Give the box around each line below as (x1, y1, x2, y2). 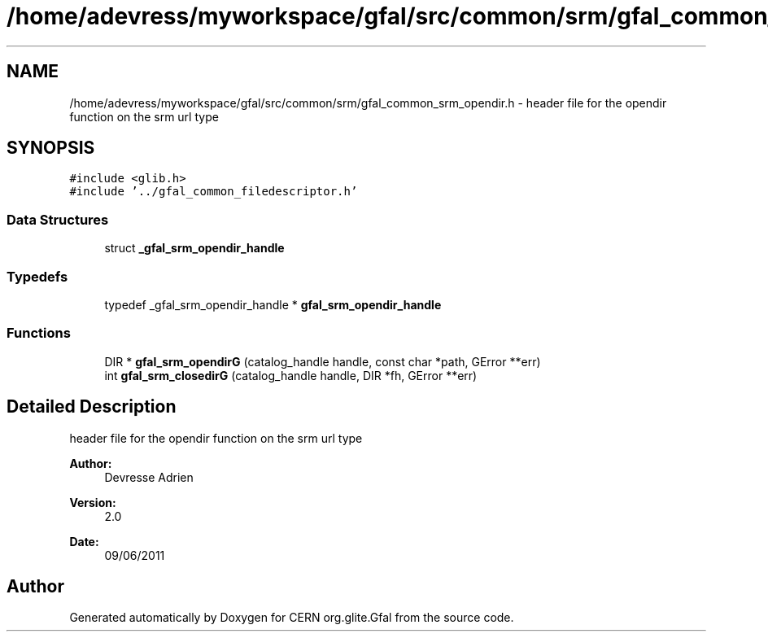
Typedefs (7, 268, 68, 285)
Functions (7, 325, 71, 342)
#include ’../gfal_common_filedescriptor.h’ (69, 185, 358, 199)
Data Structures (7, 211, 109, 228)
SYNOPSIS (7, 138, 95, 159)
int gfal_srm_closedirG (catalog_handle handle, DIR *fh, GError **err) (104, 368, 478, 382)
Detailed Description (7, 396, 177, 417)
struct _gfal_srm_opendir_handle (104, 241, 285, 256)
